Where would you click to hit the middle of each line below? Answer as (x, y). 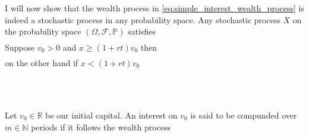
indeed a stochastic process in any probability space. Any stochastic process (143, 19)
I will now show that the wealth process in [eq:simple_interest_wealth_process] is (154, 8)
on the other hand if (42, 62)
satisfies (142, 31)
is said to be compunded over (244, 115)
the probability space (43, 31)
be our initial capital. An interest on (111, 115)
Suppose (20, 47)
